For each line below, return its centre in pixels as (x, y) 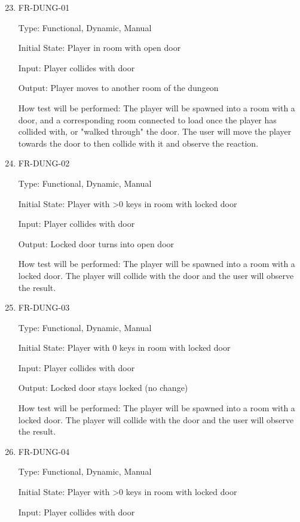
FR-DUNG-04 (44, 451)
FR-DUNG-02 (44, 163)
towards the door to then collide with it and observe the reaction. (138, 143)
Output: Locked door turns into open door (96, 243)
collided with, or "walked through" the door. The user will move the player (155, 131)
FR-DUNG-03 (44, 307)
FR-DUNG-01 (44, 7)
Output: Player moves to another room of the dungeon (118, 88)
